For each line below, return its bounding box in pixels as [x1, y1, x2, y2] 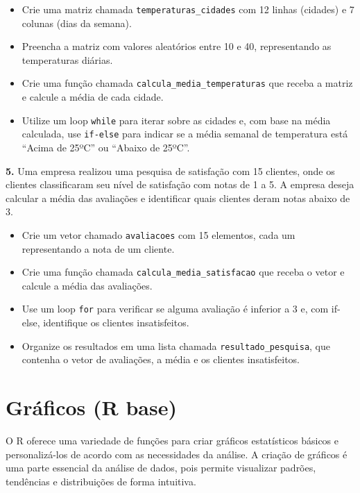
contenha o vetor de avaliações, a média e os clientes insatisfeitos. [22, 352, 300, 367]
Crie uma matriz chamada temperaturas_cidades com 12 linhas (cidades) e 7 [22, 2, 354, 16]
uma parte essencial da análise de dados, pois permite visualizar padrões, [6, 460, 316, 475]
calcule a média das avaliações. [22, 278, 153, 292]
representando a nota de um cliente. [22, 241, 175, 256]
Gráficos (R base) [6, 393, 177, 421]
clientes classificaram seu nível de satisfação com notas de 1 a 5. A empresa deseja [6, 177, 354, 192]
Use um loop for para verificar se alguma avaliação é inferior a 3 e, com [22, 301, 329, 316]
